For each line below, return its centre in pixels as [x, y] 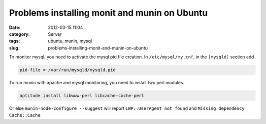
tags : [15, 41]
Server [55, 34]
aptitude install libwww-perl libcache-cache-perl [82, 96]
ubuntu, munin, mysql [70, 41]
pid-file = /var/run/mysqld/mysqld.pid [67, 70]
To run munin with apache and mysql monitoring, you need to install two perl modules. [97, 83]
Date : [15, 27]
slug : [14, 48]
